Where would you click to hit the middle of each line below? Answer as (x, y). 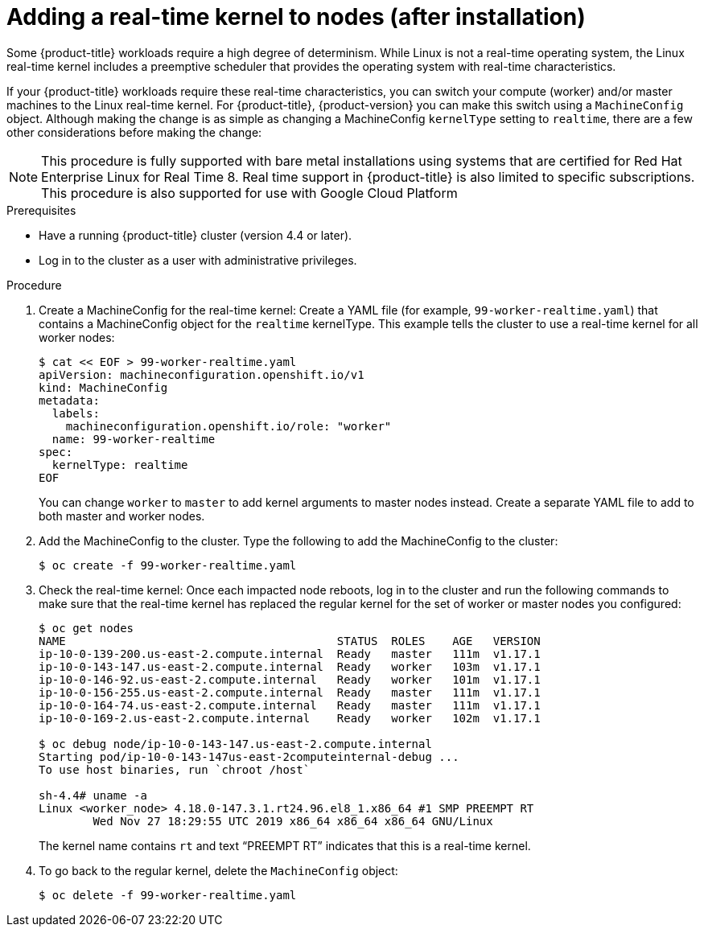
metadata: (69, 400)
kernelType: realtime (120, 464)
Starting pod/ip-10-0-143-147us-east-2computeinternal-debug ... (249, 756)
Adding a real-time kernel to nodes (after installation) (296, 17)
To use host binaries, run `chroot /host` (175, 769)
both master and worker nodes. (122, 516)
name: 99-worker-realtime (134, 439)
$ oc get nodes (86, 628)
